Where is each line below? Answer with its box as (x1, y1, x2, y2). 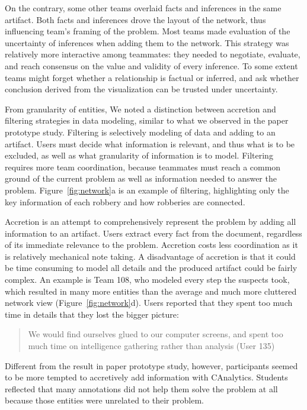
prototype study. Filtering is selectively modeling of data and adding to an (5, 125, 276, 138)
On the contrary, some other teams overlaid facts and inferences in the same (5, 2, 282, 14)
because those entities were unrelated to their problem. (5, 394, 204, 406)
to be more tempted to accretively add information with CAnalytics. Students (5, 371, 288, 383)
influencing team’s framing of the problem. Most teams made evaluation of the (5, 25, 290, 37)
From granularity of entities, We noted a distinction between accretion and (5, 102, 276, 115)
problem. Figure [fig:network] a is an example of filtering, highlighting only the (5, 183, 289, 196)
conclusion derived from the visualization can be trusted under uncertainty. (5, 83, 278, 95)
